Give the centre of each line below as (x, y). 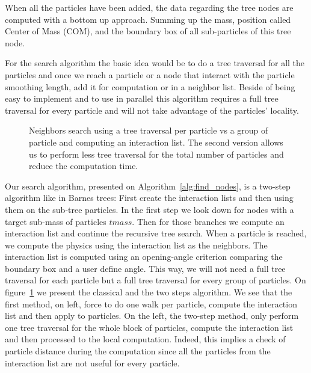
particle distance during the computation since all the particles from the (138, 351)
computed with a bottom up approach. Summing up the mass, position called (148, 19)
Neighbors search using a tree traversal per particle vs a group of (149, 130)
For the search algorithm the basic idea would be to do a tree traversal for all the (155, 63)
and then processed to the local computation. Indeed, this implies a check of (145, 339)
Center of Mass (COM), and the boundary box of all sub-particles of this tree (148, 31)
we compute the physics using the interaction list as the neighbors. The (136, 245)
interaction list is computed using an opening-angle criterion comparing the (144, 257)
